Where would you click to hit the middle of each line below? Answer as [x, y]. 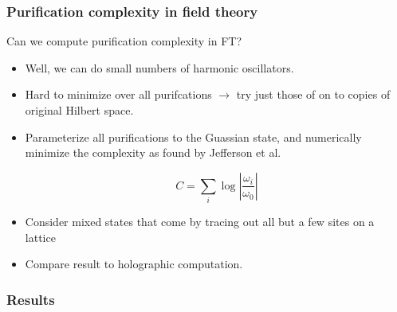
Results [31, 299]
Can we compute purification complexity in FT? [124, 41]
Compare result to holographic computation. [134, 264]
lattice [40, 237]
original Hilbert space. [79, 110]
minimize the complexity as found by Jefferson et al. [153, 152]
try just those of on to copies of [313, 94]
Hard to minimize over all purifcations [118, 94]
